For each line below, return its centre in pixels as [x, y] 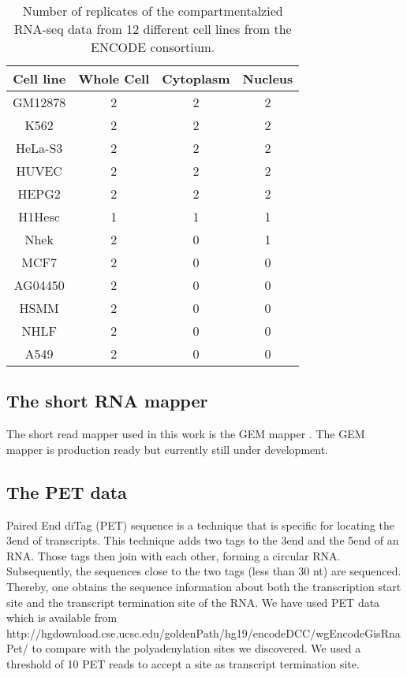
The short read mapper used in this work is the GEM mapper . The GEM [186, 434]
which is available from [62, 617]
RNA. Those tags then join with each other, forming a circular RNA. [174, 555]
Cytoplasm [196, 78]
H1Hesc [39, 216]
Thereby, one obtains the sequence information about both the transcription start [204, 586]
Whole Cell [114, 78]
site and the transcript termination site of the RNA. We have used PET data [193, 602]
